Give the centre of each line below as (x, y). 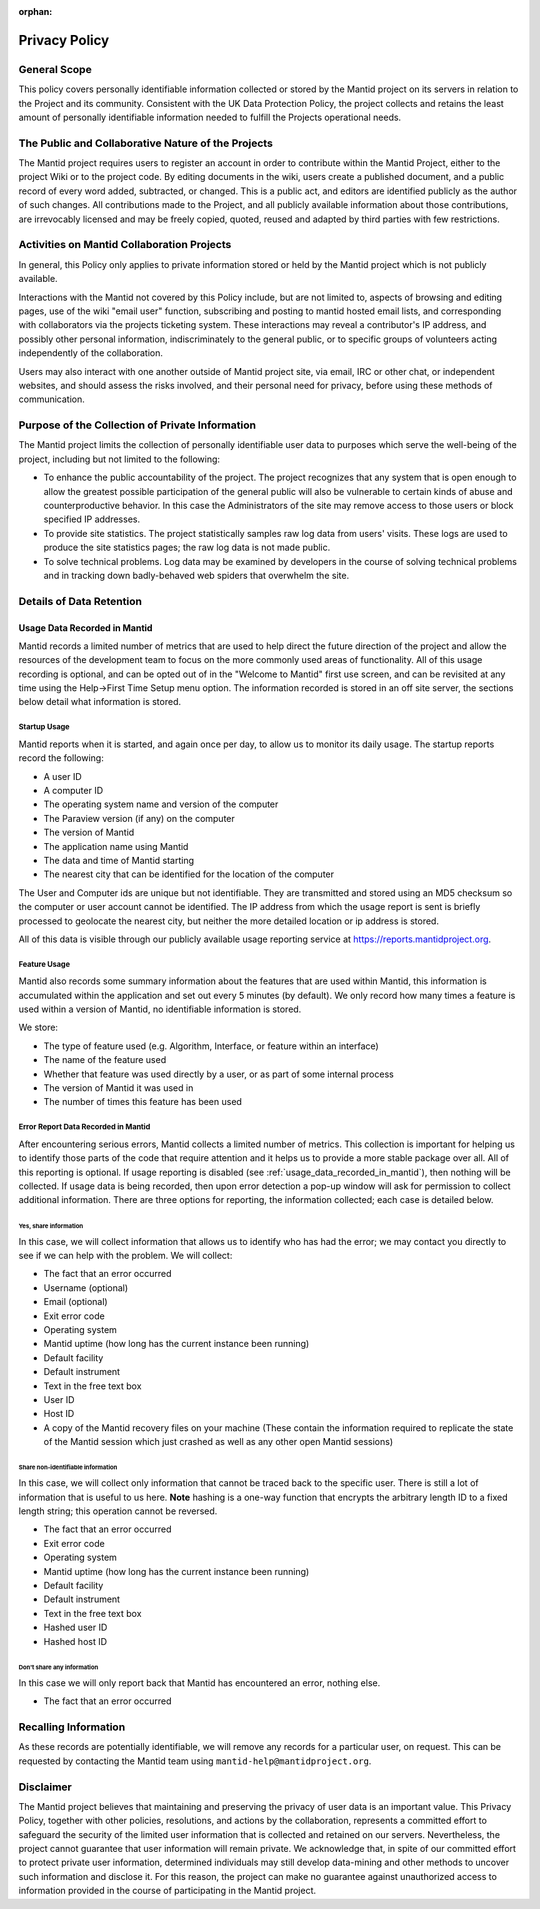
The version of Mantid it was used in (118, 1088)
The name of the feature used (105, 1060)
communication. (51, 399)
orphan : (35, 11)
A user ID (62, 776)
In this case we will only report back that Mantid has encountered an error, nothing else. (199, 1682)
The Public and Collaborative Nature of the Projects (146, 143)
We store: (38, 1027)
